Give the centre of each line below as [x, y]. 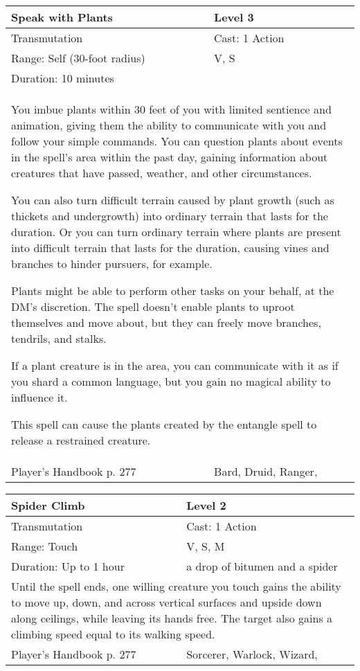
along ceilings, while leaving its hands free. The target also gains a [172, 618]
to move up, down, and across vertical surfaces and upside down [166, 602]
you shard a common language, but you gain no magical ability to [171, 381]
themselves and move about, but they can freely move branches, [166, 322]
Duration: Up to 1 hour [68, 566]
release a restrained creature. [81, 440]
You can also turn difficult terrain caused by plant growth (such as [173, 200]
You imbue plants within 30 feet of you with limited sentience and [171, 109]
